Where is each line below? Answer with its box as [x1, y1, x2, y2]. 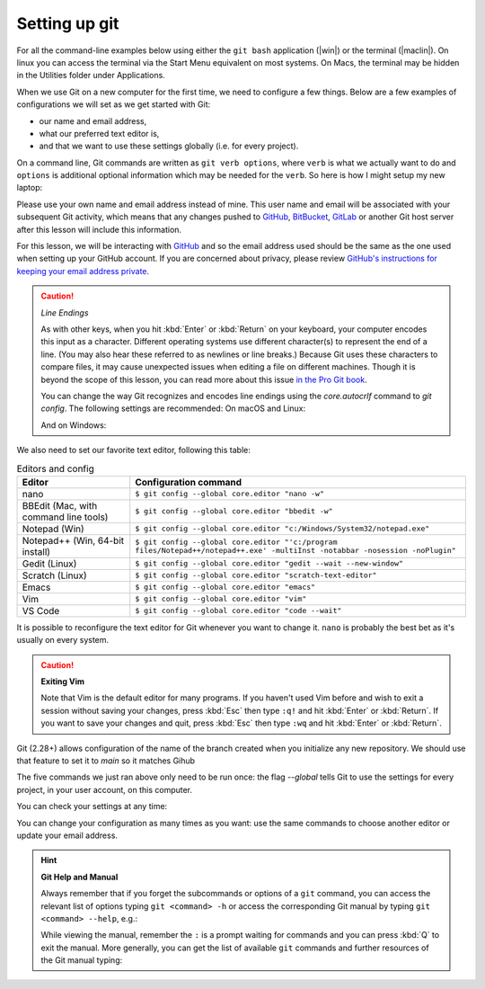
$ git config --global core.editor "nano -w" [135, 489, 325, 499]
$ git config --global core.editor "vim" [135, 594, 307, 604]
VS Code [22, 604, 60, 617]
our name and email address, [39, 115, 147, 126]
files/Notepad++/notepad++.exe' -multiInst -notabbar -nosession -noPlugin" [135, 545, 457, 555]
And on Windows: [40, 419, 107, 431]
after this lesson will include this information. [16, 224, 182, 235]
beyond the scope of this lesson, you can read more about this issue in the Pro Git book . [40, 374, 367, 385]
